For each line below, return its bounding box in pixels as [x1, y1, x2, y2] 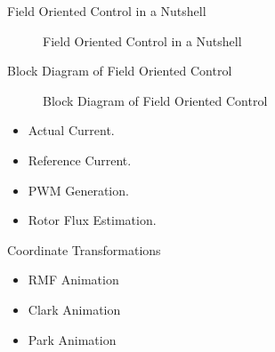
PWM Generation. [28, 180, 129, 199]
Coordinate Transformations [7, 240, 161, 259]
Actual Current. [28, 121, 115, 140]
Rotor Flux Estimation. [28, 211, 157, 229]
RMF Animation [28, 270, 119, 289]
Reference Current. [28, 150, 132, 169]
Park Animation [28, 330, 117, 348]
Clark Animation [28, 300, 121, 318]
